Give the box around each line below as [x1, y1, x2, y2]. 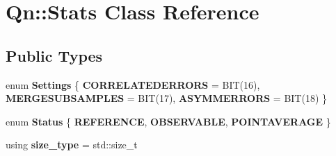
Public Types [6, 44, 103, 66]
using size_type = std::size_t [6, 137, 138, 152]
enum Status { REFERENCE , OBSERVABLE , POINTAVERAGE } [6, 114, 331, 128]
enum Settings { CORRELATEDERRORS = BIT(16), [6, 77, 260, 92]
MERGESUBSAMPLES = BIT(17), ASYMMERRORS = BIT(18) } [6, 91, 328, 105]
